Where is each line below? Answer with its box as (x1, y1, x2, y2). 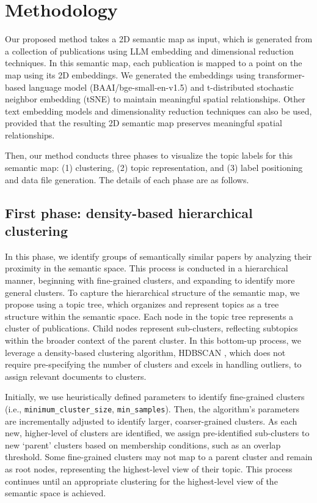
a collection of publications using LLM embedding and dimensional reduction (5, 44, 294, 57)
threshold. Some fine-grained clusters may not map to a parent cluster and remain (5, 450, 313, 463)
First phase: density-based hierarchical (5, 203, 253, 222)
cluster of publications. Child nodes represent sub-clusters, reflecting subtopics (5, 322, 298, 335)
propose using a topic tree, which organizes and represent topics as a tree (5, 298, 279, 311)
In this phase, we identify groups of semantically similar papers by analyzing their (5, 249, 312, 262)
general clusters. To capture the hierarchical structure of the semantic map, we (5, 286, 300, 298)
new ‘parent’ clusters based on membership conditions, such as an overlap (5, 438, 281, 451)
